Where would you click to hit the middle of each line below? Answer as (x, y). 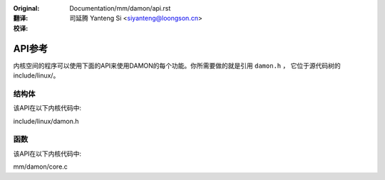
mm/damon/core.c (40, 166)
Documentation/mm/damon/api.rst (120, 8)
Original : (26, 8)
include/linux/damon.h (46, 121)
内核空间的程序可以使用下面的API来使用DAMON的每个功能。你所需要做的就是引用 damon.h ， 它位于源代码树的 (177, 65)
